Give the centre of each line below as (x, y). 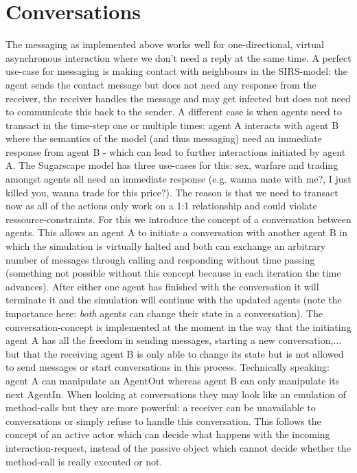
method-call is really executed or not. (84, 461)
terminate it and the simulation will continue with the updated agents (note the (174, 300)
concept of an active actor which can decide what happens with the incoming (168, 434)
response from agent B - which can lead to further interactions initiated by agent (176, 151)
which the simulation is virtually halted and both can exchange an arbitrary (166, 246)
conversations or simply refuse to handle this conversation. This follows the (163, 420)
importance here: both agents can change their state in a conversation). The (164, 313)
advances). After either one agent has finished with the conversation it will (162, 286)
